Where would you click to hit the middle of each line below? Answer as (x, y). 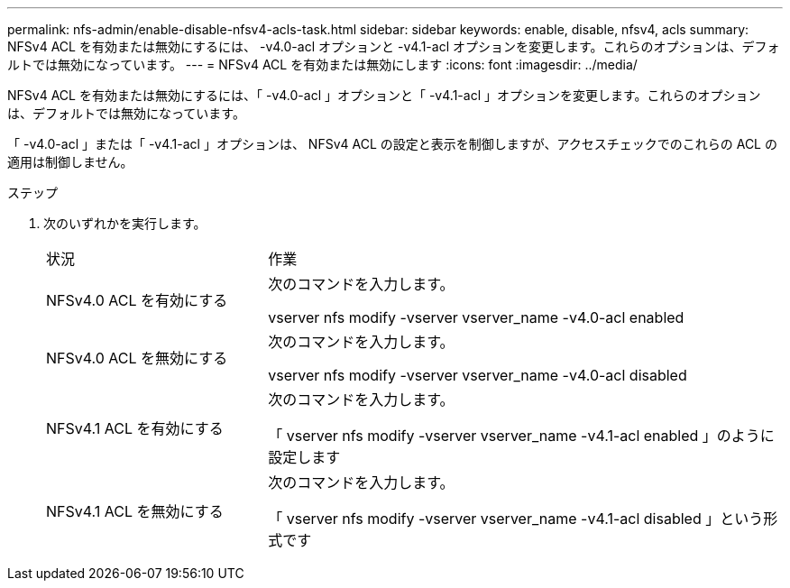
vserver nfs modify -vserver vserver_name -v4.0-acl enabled (476, 317)
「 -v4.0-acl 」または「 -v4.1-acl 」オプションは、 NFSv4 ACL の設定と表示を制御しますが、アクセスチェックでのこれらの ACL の (392, 144)
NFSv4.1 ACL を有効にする (135, 428)
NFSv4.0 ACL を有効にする (137, 300)
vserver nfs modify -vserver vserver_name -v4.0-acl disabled (478, 375)
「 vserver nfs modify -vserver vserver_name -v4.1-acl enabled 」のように (521, 436)
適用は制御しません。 (70, 162)
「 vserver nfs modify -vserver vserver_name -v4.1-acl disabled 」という (516, 519)
